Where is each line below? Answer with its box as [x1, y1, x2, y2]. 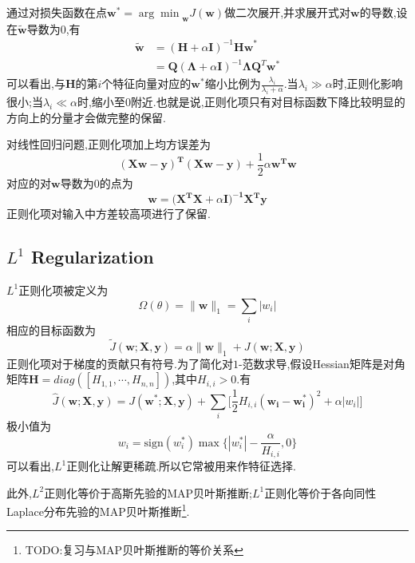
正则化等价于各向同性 [264, 484, 377, 501]
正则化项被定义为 [18, 281, 109, 298]
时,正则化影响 [332, 75, 403, 92]
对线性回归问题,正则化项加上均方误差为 [6, 136, 211, 153]
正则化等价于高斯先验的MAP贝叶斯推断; [44, 484, 252, 501]
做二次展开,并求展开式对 [224, 4, 351, 20]
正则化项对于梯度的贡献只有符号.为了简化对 [6, 355, 233, 371]
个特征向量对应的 [101, 75, 192, 92]
